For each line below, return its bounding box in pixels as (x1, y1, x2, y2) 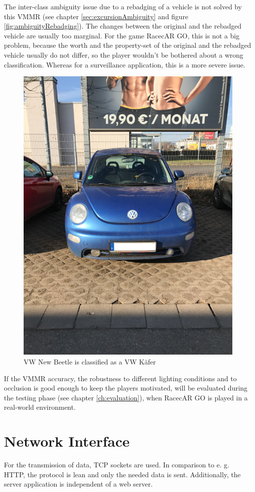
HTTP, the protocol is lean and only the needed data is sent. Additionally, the (4, 469, 241, 479)
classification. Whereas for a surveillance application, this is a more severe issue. (4, 59, 246, 69)
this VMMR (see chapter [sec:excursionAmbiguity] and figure (4, 11, 189, 21)
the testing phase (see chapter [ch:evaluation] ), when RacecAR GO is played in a (4, 392, 248, 402)
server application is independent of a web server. (4, 479, 153, 489)
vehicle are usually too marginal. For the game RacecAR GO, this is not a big (4, 30, 240, 40)
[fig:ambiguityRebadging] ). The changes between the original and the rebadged (4, 21, 242, 31)
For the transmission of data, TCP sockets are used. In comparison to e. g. (4, 459, 229, 470)
